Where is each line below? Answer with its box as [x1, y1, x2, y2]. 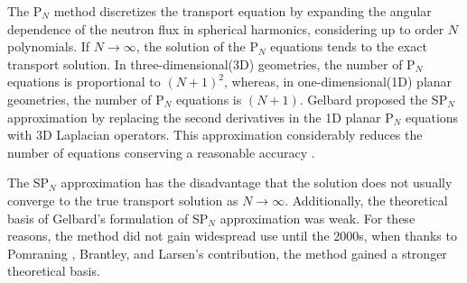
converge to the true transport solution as [7, 190, 238, 209]
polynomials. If [7, 37, 90, 56]
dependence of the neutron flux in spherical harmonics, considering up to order [7, 19, 444, 38]
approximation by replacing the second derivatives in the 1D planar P [7, 107, 394, 126]
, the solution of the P [135, 37, 258, 56]
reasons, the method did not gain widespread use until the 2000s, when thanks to [7, 226, 457, 245]
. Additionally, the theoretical [285, 190, 448, 209]
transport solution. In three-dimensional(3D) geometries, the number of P [7, 54, 416, 73]
